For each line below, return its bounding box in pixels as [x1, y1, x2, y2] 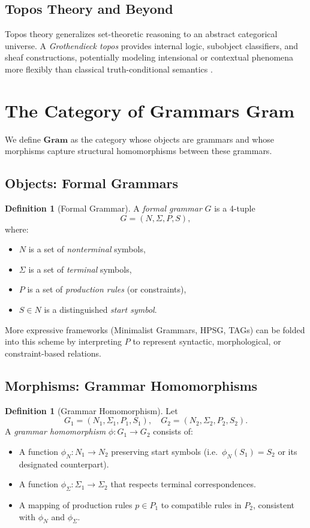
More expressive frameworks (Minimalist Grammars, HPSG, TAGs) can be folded [5, 323, 305, 336]
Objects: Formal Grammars [5, 174, 179, 192]
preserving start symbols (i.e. [111, 445, 218, 457]
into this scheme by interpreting [5, 335, 122, 348]
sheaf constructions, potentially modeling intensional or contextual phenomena [5, 51, 294, 64]
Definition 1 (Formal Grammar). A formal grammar [5, 202, 202, 215]
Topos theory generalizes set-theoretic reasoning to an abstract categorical [5, 28, 278, 40]
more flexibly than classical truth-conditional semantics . [5, 62, 213, 75]
